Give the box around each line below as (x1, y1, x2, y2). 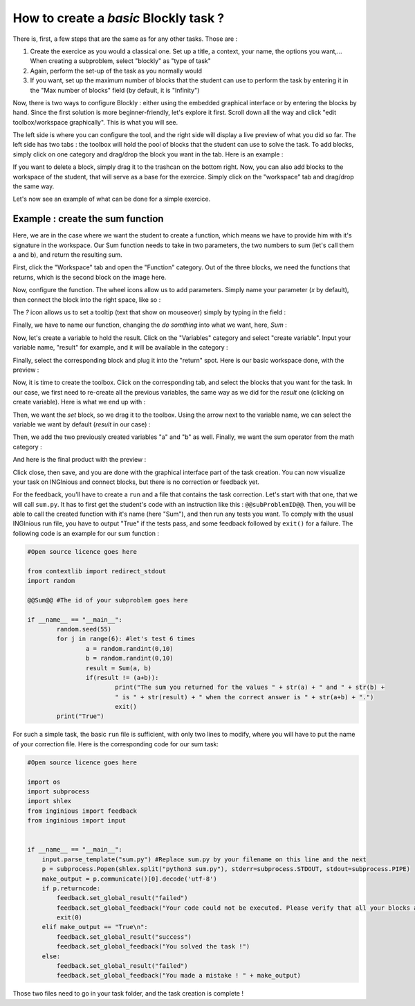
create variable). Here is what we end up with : (12, 398, 146, 406)
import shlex (27, 797, 72, 805)
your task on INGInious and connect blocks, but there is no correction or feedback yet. (12, 478, 259, 486)
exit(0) (56, 914, 83, 922)
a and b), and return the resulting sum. (12, 251, 122, 259)
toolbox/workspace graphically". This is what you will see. (12, 118, 178, 126)
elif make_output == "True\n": (41, 923, 148, 931)
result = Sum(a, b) (85, 664, 152, 672)
